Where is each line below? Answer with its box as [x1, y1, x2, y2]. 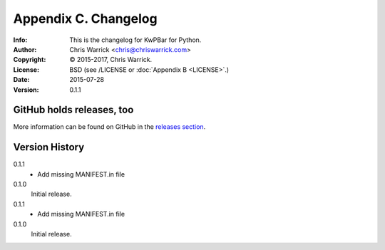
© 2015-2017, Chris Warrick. [69, 56, 153, 64]
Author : [13, 45, 37, 53]
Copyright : [13, 56, 46, 64]
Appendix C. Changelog [13, 11, 158, 26]
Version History [13, 141, 85, 153]
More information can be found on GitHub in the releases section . [13, 123, 206, 131]
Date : [13, 75, 30, 84]
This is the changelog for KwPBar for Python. [69, 36, 202, 44]
